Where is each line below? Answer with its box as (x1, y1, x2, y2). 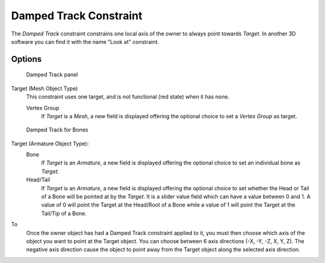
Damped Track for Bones (26, 126, 88, 133)
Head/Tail (26, 176, 51, 183)
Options (11, 54, 42, 64)
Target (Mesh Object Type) (11, 85, 78, 92)
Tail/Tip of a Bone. (41, 210, 87, 217)
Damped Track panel (26, 71, 78, 78)
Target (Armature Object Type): (11, 140, 89, 147)
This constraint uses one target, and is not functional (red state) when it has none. (26, 93, 230, 100)
